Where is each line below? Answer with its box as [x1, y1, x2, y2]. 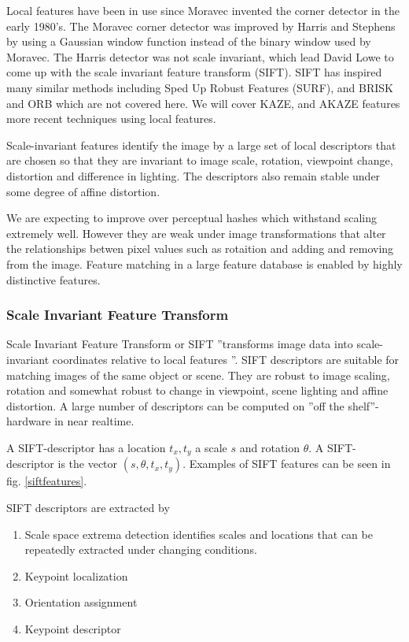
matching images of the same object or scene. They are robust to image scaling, [6, 366, 390, 383]
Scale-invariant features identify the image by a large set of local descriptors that [6, 136, 396, 153]
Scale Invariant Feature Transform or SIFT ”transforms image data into [6, 336, 353, 352]
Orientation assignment [24, 594, 138, 610]
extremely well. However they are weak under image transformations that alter [6, 225, 386, 241]
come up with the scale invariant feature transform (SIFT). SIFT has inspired [6, 64, 382, 80]
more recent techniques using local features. [6, 110, 216, 127]
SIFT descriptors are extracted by [6, 499, 170, 515]
